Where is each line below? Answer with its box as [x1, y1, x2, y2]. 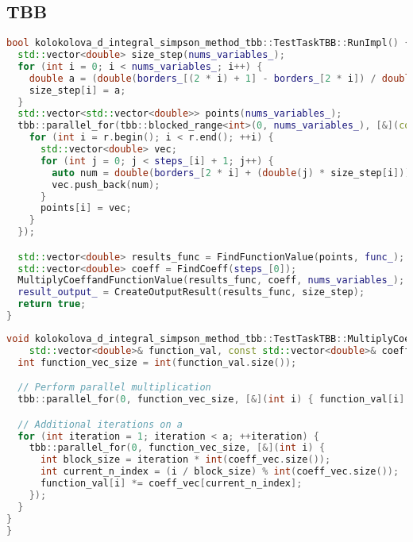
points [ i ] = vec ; [40, 202, 132, 214]
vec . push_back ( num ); [52, 179, 160, 190]
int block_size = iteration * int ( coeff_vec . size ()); [40, 454, 331, 466]
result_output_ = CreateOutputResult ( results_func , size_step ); [17, 286, 365, 298]
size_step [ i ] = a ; [29, 84, 126, 96]
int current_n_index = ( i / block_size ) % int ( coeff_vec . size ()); [40, 466, 399, 478]
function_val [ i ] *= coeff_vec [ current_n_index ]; [40, 478, 303, 490]
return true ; [17, 298, 87, 310]
